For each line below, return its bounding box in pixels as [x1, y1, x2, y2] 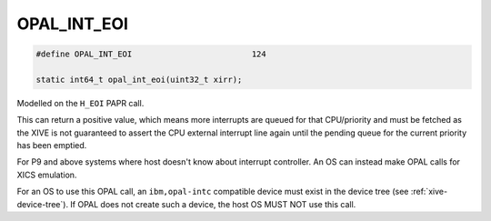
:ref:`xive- [410, 186, 448, 197]
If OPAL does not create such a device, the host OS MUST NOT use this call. [69, 198, 356, 209]
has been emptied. [16, 140, 87, 151]
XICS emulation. [16, 169, 77, 180]
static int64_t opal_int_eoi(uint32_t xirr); [35, 74, 243, 85]
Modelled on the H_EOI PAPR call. [16, 97, 145, 108]
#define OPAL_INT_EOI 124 [35, 49, 267, 59]
